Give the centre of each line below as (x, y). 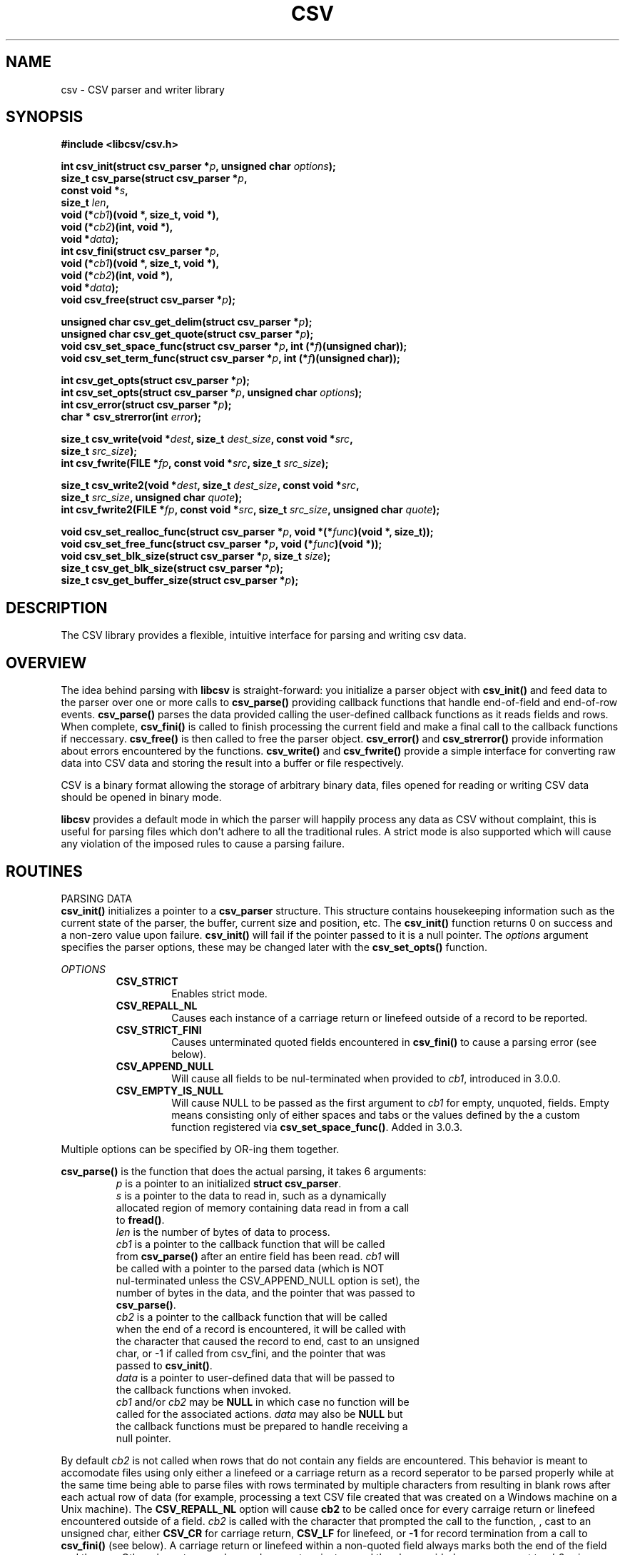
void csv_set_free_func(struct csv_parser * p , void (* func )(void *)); (222, 544)
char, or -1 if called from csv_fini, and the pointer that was (251, 1353)
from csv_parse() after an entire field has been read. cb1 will (258, 1256)
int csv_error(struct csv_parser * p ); (146, 405)
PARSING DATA (97, 898)
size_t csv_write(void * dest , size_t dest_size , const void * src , (207, 439)
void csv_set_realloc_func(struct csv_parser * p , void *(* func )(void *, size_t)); (247, 532)
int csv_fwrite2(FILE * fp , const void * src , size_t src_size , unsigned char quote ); (250, 510)
